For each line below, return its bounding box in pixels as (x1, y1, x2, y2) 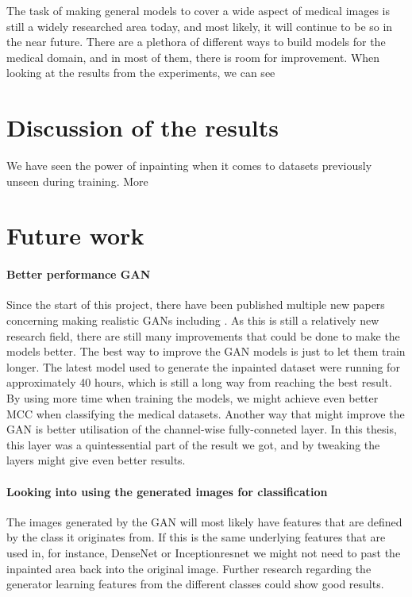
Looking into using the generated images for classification (6, 483, 328, 499)
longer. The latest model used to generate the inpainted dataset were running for (6, 358, 400, 375)
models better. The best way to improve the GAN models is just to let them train (6, 343, 406, 360)
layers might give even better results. (6, 452, 186, 468)
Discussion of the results (6, 111, 279, 144)
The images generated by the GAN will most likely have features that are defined (6, 513, 402, 530)
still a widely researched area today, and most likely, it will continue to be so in (6, 17, 393, 34)
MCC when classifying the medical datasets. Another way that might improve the (6, 405, 405, 422)
